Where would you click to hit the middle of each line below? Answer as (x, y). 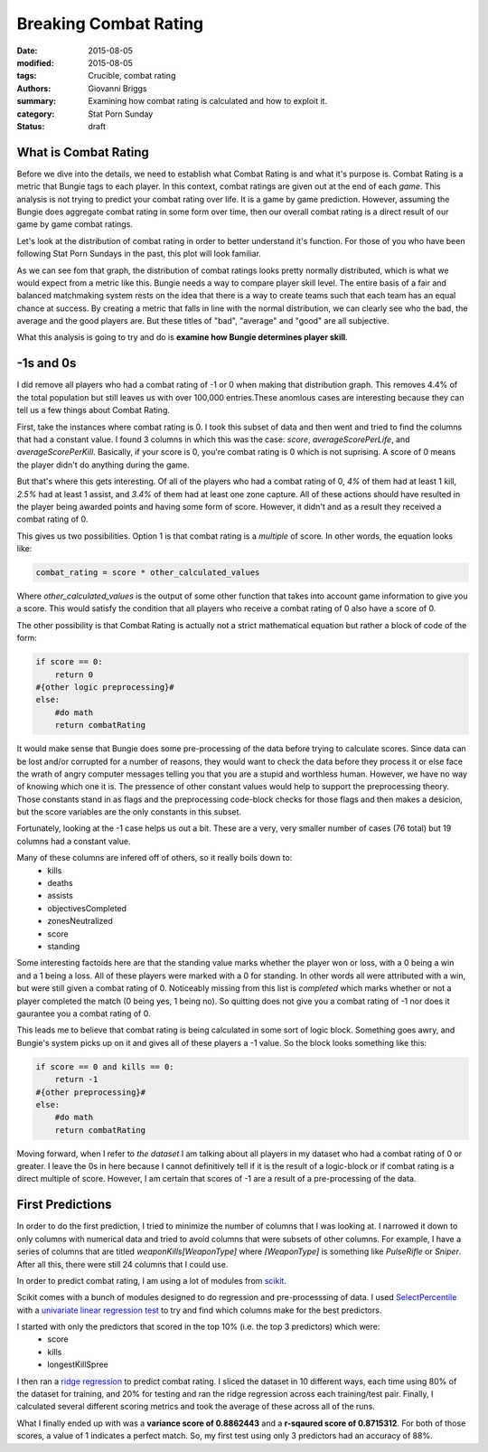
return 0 (74, 674)
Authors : (34, 88)
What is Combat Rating (83, 152)
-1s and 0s (47, 363)
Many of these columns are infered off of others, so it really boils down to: (155, 858)
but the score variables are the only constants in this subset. (129, 812)
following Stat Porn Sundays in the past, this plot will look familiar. (139, 254)
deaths (60, 883)
